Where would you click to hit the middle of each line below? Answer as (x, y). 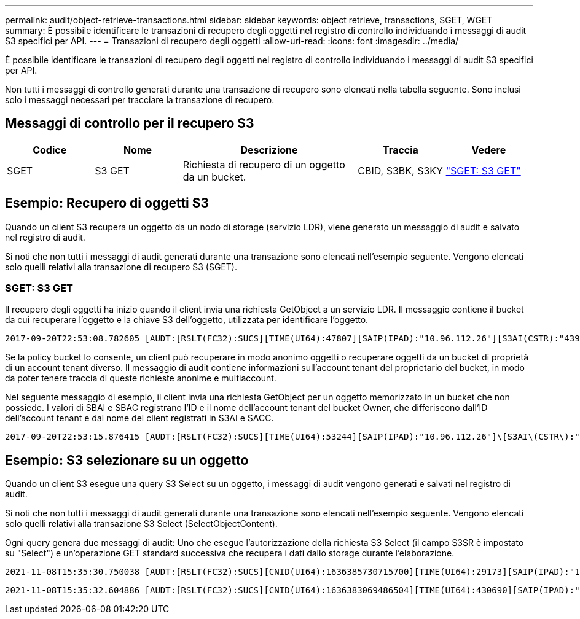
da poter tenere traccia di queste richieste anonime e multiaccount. (141, 378)
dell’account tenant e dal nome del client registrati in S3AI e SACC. (139, 418)
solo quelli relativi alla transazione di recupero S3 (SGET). (121, 267)
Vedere (489, 150)
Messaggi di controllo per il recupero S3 (130, 123)
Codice (50, 150)
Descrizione (269, 150)
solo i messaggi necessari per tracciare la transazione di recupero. (140, 100)
